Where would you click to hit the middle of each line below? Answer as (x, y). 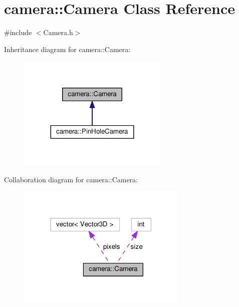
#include (18, 32)
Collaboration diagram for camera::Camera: (71, 179)
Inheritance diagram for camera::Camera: (67, 49)
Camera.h (58, 32)
